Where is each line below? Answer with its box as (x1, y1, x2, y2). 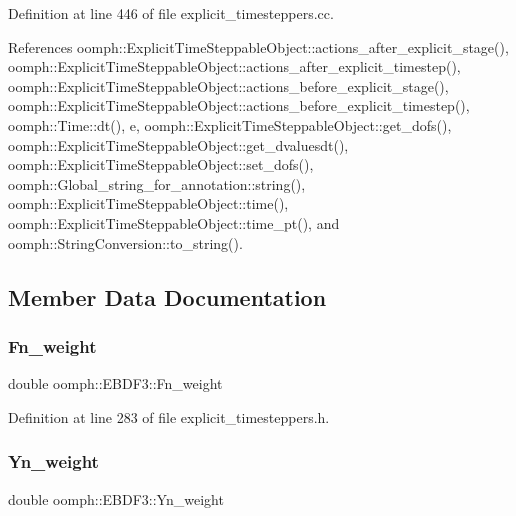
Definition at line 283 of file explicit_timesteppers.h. (8, 406, 330, 427)
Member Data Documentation (8, 281, 327, 312)
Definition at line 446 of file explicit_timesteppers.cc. (8, 3, 334, 23)
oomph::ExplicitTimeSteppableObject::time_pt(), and (8, 212, 340, 233)
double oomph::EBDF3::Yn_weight (8, 488, 224, 509)
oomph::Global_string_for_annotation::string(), (8, 173, 306, 194)
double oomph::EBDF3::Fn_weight (8, 373, 223, 394)
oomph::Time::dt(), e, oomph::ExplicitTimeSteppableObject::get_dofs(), (8, 114, 452, 135)
